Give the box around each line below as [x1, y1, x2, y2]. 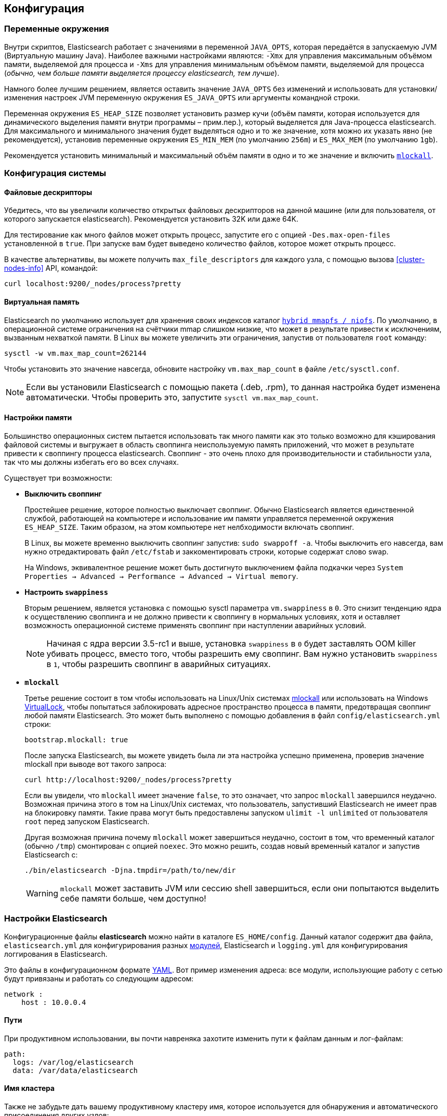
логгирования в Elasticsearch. [4, 949, 108, 958]
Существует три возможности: [4, 473, 113, 482]
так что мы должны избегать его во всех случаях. [4, 457, 179, 466]
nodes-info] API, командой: [4, 264, 98, 273]
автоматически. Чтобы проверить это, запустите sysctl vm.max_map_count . [26, 392, 319, 402]
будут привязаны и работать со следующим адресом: [4, 974, 194, 983]
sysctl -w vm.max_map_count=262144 [4, 349, 147, 357]
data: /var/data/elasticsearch [12, 1066, 138, 1075]
